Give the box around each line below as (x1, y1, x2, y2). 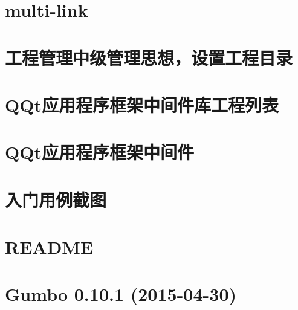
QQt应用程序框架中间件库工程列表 (5, 92, 279, 117)
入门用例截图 (5, 187, 107, 212)
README (5, 234, 94, 259)
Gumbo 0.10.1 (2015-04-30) (5, 282, 237, 306)
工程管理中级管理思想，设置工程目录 (5, 45, 293, 69)
